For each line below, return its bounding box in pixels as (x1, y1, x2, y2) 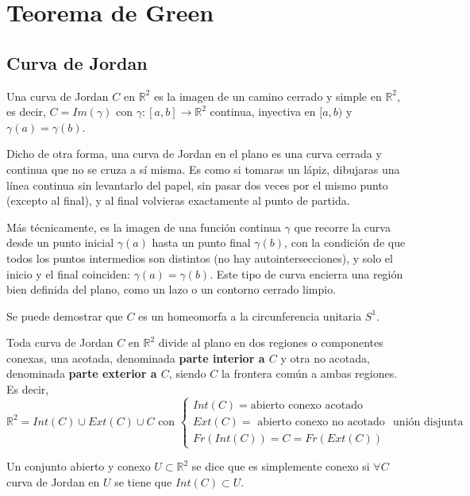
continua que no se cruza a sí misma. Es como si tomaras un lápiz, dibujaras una (6, 160, 400, 177)
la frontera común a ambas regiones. (221, 365, 398, 382)
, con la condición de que (284, 234, 406, 251)
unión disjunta (393, 416, 464, 428)
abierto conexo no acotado (257, 416, 385, 428)
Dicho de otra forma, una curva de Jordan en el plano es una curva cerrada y (6, 145, 382, 162)
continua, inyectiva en (210, 103, 316, 120)
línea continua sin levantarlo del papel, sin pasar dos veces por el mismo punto (6, 176, 388, 193)
